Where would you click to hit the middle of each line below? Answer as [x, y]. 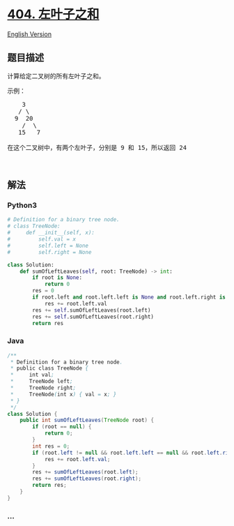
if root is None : [57, 278]
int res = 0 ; [51, 446]
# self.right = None [49, 252]
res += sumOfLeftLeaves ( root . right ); [87, 479]
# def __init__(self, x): [51, 233]
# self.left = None [48, 246]
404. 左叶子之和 [53, 14]
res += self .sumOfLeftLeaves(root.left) [92, 310]
